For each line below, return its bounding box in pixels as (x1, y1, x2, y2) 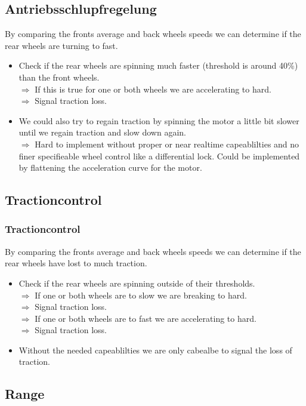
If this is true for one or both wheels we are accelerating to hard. (35, 82, 271, 95)
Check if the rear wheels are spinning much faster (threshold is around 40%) (18, 59, 298, 72)
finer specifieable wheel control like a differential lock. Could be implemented (18, 149, 300, 162)
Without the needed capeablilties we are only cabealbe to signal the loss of (18, 343, 292, 356)
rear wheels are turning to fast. (5, 39, 118, 51)
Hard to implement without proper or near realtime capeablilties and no (35, 137, 299, 150)
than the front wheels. (18, 70, 100, 83)
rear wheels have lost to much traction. (5, 257, 147, 269)
